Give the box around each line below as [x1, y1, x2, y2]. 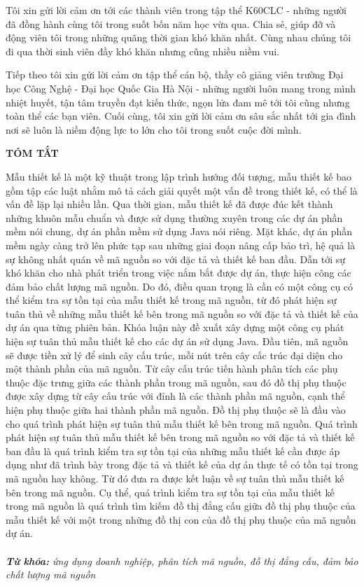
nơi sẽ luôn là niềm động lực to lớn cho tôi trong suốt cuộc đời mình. [6, 122, 302, 137]
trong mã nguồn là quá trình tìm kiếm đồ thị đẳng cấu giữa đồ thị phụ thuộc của [6, 498, 356, 513]
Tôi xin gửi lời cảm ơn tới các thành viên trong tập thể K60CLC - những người [6, 3, 346, 17]
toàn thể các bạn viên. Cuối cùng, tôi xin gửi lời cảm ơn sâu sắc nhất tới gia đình [6, 109, 356, 123]
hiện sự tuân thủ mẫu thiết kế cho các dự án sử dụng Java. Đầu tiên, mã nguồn [6, 334, 349, 349]
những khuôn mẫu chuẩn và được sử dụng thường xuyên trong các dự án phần [6, 210, 343, 225]
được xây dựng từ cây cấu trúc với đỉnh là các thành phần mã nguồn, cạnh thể [6, 389, 345, 403]
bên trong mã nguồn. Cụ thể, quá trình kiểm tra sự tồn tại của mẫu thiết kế [6, 484, 335, 499]
